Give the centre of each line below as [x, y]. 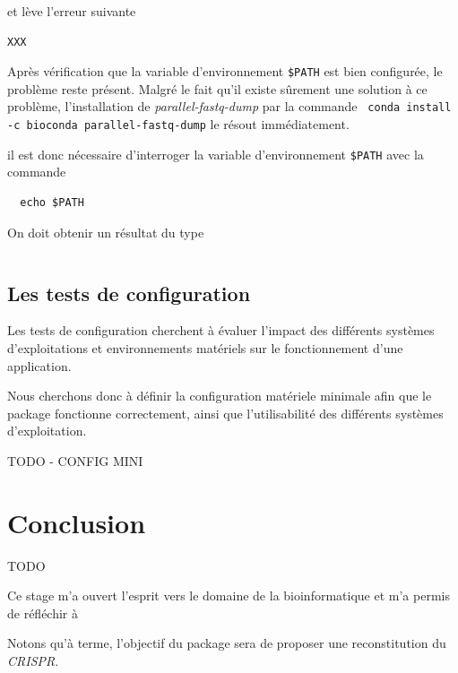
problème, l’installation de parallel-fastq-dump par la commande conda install [229, 106]
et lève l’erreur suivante [72, 11]
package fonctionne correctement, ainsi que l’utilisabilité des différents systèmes [225, 413]
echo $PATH [52, 203]
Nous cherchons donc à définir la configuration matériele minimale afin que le [220, 396]
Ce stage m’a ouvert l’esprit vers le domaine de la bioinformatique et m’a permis [229, 595]
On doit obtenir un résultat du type [106, 232]
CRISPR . [33, 661]
